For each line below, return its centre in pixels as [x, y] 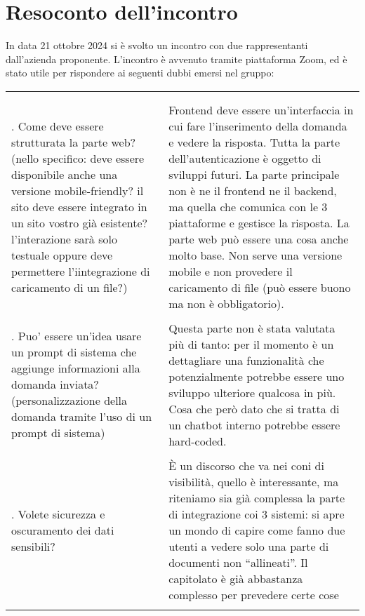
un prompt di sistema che [74, 352]
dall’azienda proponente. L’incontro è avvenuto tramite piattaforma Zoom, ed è [177, 59]
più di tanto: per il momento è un [251, 344]
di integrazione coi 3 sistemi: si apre [257, 514]
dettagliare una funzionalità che [246, 360]
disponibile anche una [65, 174]
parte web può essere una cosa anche [259, 239]
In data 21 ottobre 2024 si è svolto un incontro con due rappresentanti [157, 45]
